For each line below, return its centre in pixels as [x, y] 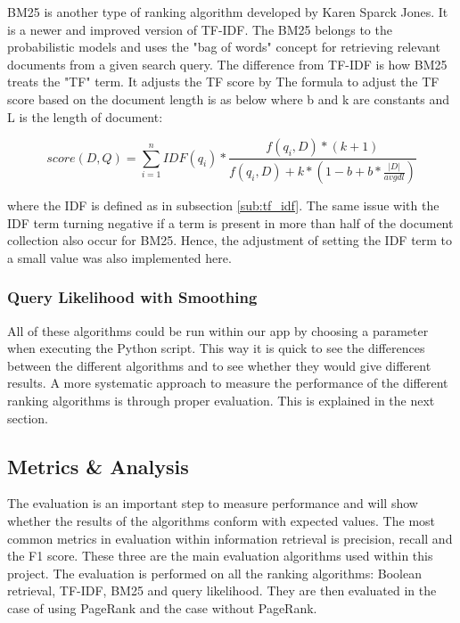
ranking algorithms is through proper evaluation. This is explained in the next [221, 400]
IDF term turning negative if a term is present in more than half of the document [230, 222]
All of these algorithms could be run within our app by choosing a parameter [218, 330]
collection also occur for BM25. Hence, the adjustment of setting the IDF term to [230, 240]
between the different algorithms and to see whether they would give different [219, 365]
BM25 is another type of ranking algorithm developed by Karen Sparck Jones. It [228, 12]
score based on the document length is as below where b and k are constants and [228, 98]
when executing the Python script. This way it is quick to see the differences [216, 348]
